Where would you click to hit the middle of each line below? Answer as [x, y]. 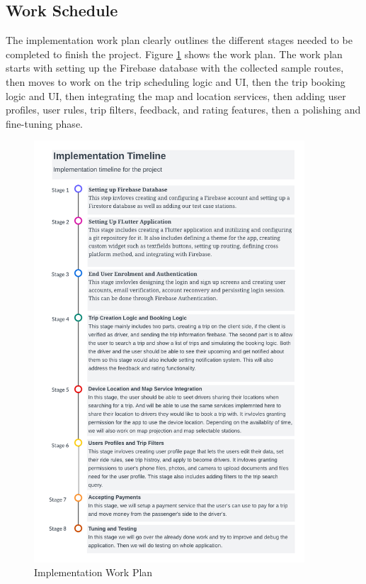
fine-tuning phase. [44, 123]
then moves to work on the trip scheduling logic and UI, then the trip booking [176, 81]
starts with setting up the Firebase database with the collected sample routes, [175, 68]
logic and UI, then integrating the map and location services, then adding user [176, 95]
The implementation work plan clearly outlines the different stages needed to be [179, 40]
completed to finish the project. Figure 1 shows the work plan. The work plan [174, 54]
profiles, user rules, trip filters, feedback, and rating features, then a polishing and [183, 110]
